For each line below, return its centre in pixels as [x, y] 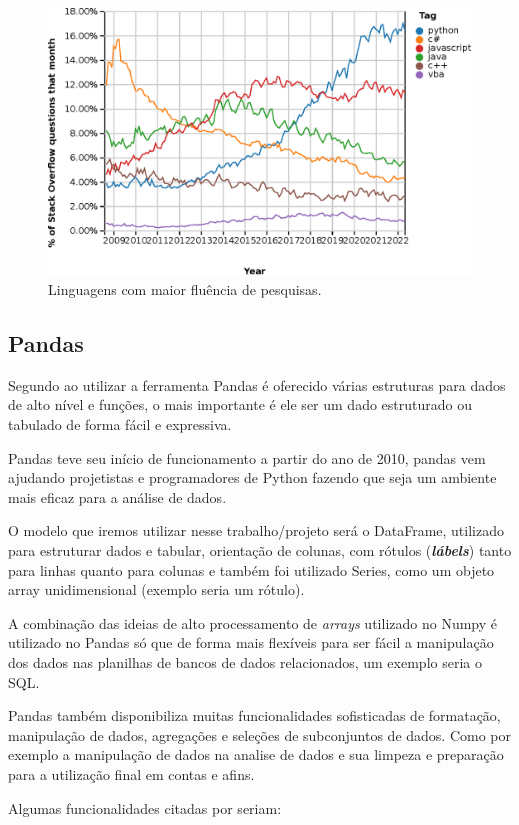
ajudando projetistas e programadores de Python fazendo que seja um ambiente [252, 477]
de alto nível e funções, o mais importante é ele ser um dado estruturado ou [240, 404]
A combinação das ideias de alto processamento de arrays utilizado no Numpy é [252, 622]
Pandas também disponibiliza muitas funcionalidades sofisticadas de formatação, [254, 715]
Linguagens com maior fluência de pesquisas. [185, 289]
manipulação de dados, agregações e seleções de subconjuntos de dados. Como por [260, 734]
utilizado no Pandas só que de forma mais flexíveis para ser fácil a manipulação [251, 642]
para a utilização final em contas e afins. [131, 773]
